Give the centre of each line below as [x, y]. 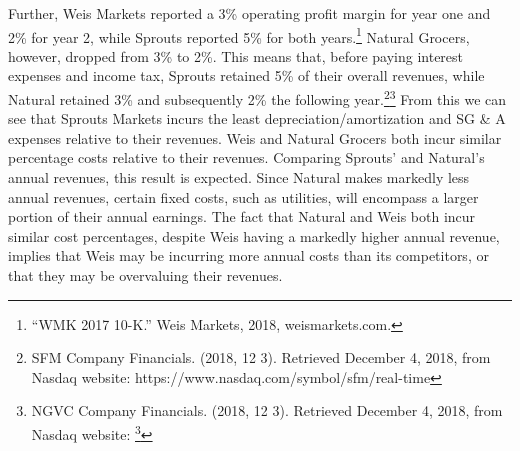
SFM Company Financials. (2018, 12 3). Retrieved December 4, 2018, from [261, 357]
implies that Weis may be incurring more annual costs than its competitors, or [248, 255]
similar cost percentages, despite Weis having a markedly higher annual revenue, [254, 235]
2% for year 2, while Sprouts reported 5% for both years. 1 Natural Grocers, [239, 35]
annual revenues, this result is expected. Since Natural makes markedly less [239, 177]
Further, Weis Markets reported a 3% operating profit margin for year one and [249, 13]
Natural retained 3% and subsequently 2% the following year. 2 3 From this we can [257, 97]
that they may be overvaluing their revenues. [145, 275]
